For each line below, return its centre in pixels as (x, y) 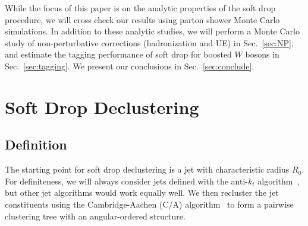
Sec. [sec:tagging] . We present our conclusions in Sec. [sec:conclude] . (130, 66)
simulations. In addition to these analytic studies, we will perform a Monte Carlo (152, 31)
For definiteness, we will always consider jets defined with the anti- (126, 181)
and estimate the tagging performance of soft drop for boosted (118, 54)
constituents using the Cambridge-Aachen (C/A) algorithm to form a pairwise (149, 204)
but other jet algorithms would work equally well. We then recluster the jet (142, 192)
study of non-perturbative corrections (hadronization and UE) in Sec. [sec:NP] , (149, 42)
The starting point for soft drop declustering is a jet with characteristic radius (147, 169)
